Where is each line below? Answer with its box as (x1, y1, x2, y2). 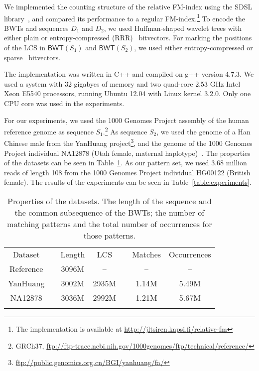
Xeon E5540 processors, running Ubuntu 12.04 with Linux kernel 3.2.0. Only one (4, 88, 251, 99)
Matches (132, 248, 161, 260)
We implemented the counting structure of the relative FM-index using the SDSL (4, 1, 253, 11)
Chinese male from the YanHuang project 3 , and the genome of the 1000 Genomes (4, 136, 253, 148)
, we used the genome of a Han (156, 126, 251, 136)
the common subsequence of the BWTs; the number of (14, 207, 205, 219)
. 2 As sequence (103, 125, 147, 136)
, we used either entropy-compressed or (134, 42, 253, 53)
